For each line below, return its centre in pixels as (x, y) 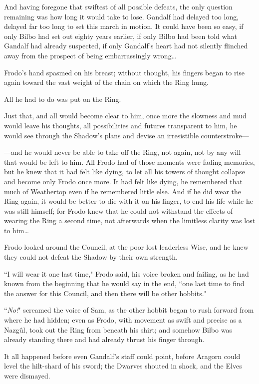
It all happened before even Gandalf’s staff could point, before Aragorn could (122, 356)
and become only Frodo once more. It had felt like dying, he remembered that (123, 181)
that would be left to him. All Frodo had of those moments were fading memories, (129, 162)
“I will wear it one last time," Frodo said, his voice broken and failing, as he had (127, 273)
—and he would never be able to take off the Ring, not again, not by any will (123, 152)
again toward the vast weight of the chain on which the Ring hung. (106, 82)
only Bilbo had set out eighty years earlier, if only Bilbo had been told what (121, 36)
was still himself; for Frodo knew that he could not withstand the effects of (119, 210)
